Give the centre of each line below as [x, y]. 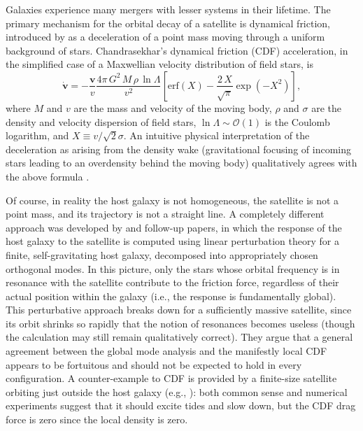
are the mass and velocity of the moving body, [173, 107]
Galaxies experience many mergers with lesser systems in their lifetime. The [168, 9]
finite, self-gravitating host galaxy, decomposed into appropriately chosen [162, 254]
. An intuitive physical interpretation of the [216, 135]
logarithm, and [37, 135]
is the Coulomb [297, 121]
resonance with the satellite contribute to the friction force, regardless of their [172, 282]
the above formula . [48, 176]
